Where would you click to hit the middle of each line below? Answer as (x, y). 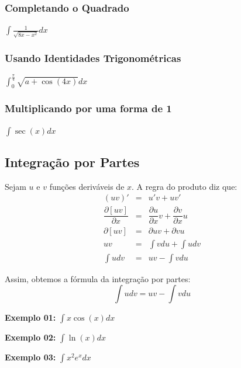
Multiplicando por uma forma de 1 (88, 108)
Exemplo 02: (30, 337)
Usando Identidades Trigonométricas (93, 58)
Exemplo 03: (30, 357)
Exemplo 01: (30, 317)
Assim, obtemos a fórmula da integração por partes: (98, 278)
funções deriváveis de (87, 186)
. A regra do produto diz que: (185, 186)
